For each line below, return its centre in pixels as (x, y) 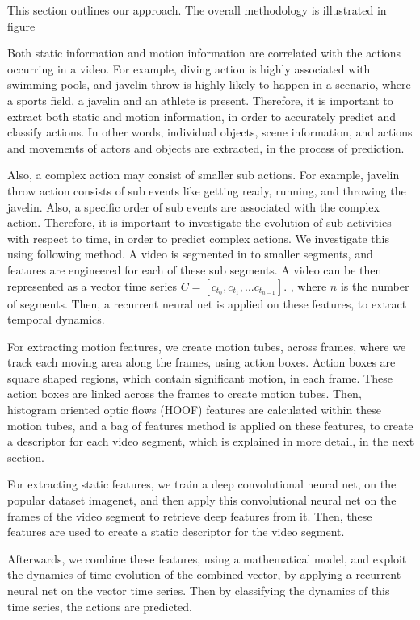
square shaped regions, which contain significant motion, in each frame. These (200, 377)
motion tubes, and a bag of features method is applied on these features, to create (210, 425)
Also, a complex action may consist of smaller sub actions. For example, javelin (204, 175)
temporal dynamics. (56, 319)
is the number (375, 285)
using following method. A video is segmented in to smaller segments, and (190, 254)
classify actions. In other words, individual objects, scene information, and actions (210, 132)
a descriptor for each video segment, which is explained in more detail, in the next (211, 441)
